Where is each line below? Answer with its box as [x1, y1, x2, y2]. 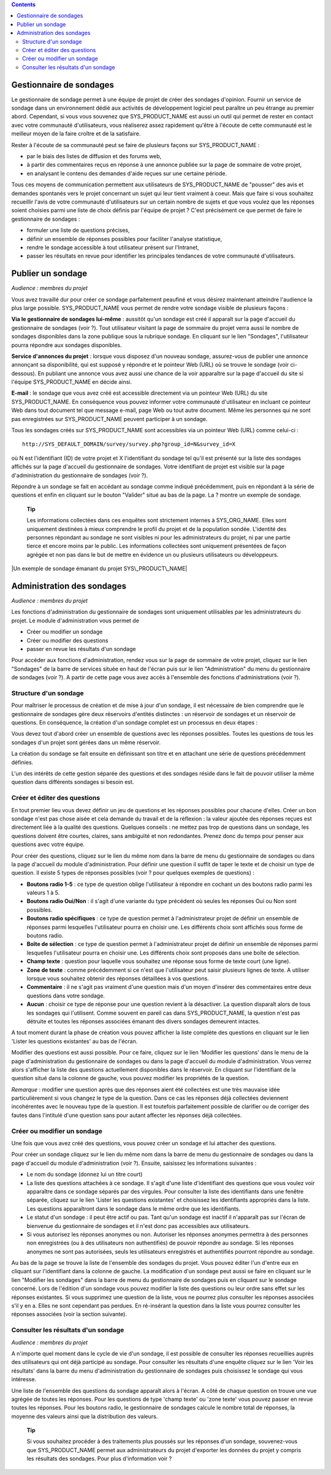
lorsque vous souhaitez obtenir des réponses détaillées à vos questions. [26, 975, 210, 982]
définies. [11, 758, 34, 766]
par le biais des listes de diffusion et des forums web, [26, 152, 162, 159]
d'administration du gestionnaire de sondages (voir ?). [11, 471, 148, 479]
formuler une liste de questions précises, [26, 227, 130, 234]
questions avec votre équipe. [11, 840, 85, 848]
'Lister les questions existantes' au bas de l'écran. [11, 1037, 138, 1045]
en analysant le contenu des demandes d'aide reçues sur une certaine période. [26, 169, 227, 177]
